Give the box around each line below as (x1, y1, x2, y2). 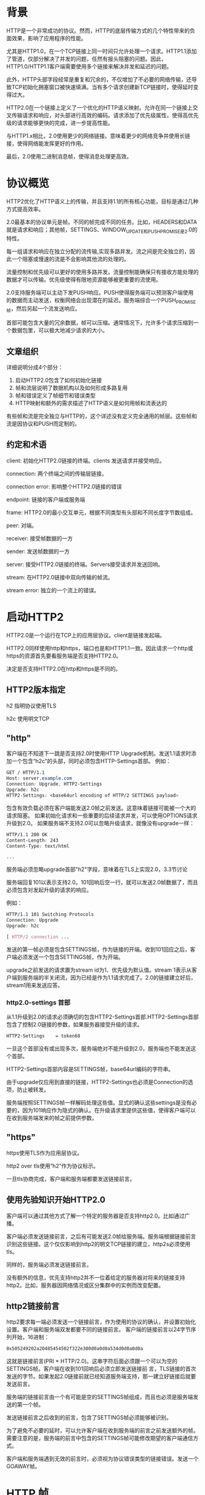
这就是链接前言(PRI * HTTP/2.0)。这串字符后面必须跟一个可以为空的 (6, 1358, 178, 1365)
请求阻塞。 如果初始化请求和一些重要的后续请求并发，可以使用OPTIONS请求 (6, 812, 198, 819)
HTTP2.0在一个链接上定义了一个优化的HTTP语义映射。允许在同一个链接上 (6, 104, 193, 111)
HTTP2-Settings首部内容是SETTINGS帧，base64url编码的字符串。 (6, 1066, 174, 1072)
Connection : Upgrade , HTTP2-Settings (6, 781, 103, 787)
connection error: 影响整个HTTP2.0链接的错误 (6, 482, 122, 490)
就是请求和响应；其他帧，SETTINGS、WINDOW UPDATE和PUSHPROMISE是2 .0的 (6, 226, 198, 235)
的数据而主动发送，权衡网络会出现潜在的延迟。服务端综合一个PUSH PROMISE (6, 296, 196, 305)
